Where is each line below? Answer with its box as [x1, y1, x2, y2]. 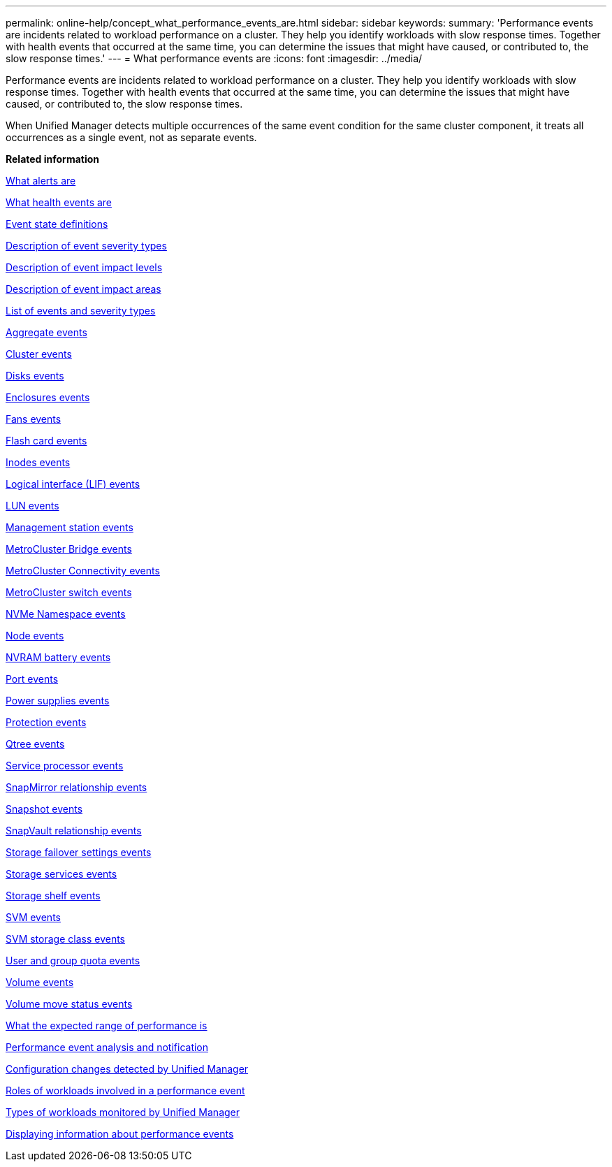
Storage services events [6, 868, 117, 880]
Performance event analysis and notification [6, 1041, 209, 1053]
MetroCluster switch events [6, 586, 132, 598]
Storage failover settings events [6, 846, 152, 858]
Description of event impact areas [6, 283, 161, 295]
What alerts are [6, 175, 76, 187]
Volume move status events [6, 998, 133, 1010]
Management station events [6, 521, 133, 533]
